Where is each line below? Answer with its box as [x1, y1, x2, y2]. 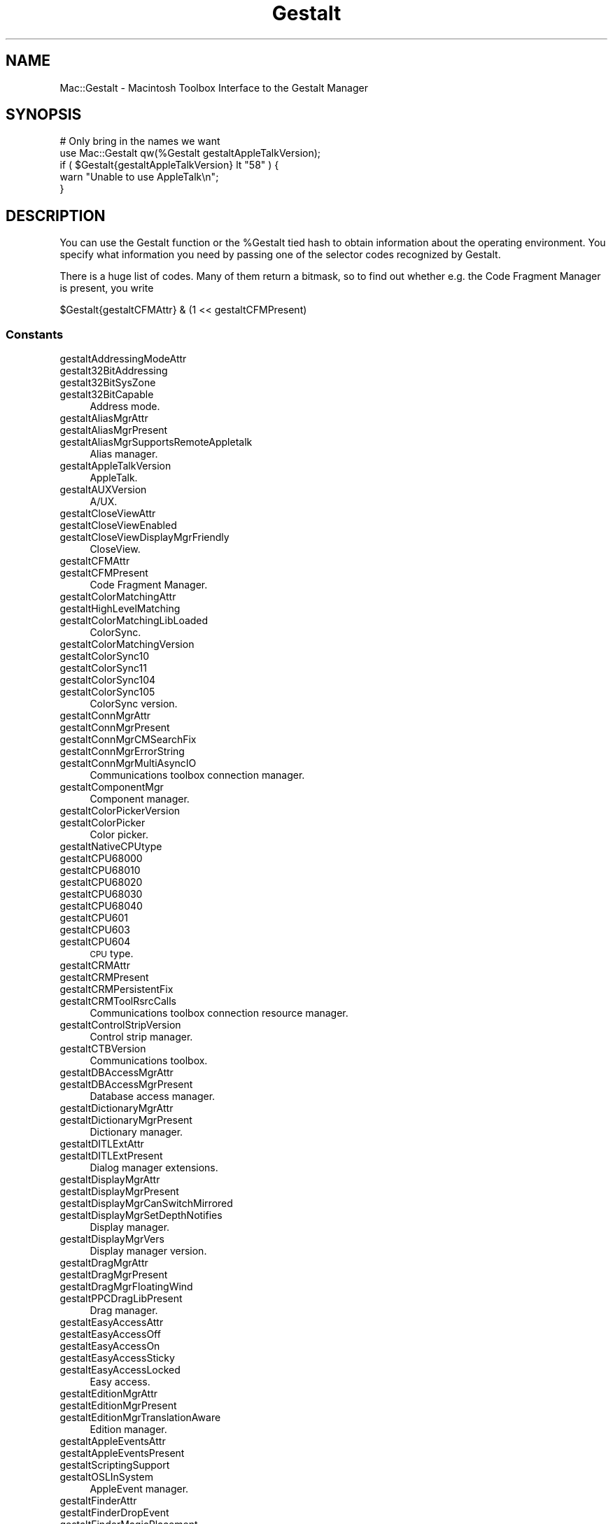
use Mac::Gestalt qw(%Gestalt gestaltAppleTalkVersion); [59, 147, 321, 160]
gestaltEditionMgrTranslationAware [59, 1411, 221, 1424]
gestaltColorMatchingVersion [59, 638, 195, 651]
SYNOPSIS [6, 106, 82, 124]
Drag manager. [90, 1304, 158, 1317]
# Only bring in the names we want [59, 135, 220, 148]
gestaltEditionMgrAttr [59, 1388, 157, 1400]
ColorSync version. [90, 698, 178, 710]
